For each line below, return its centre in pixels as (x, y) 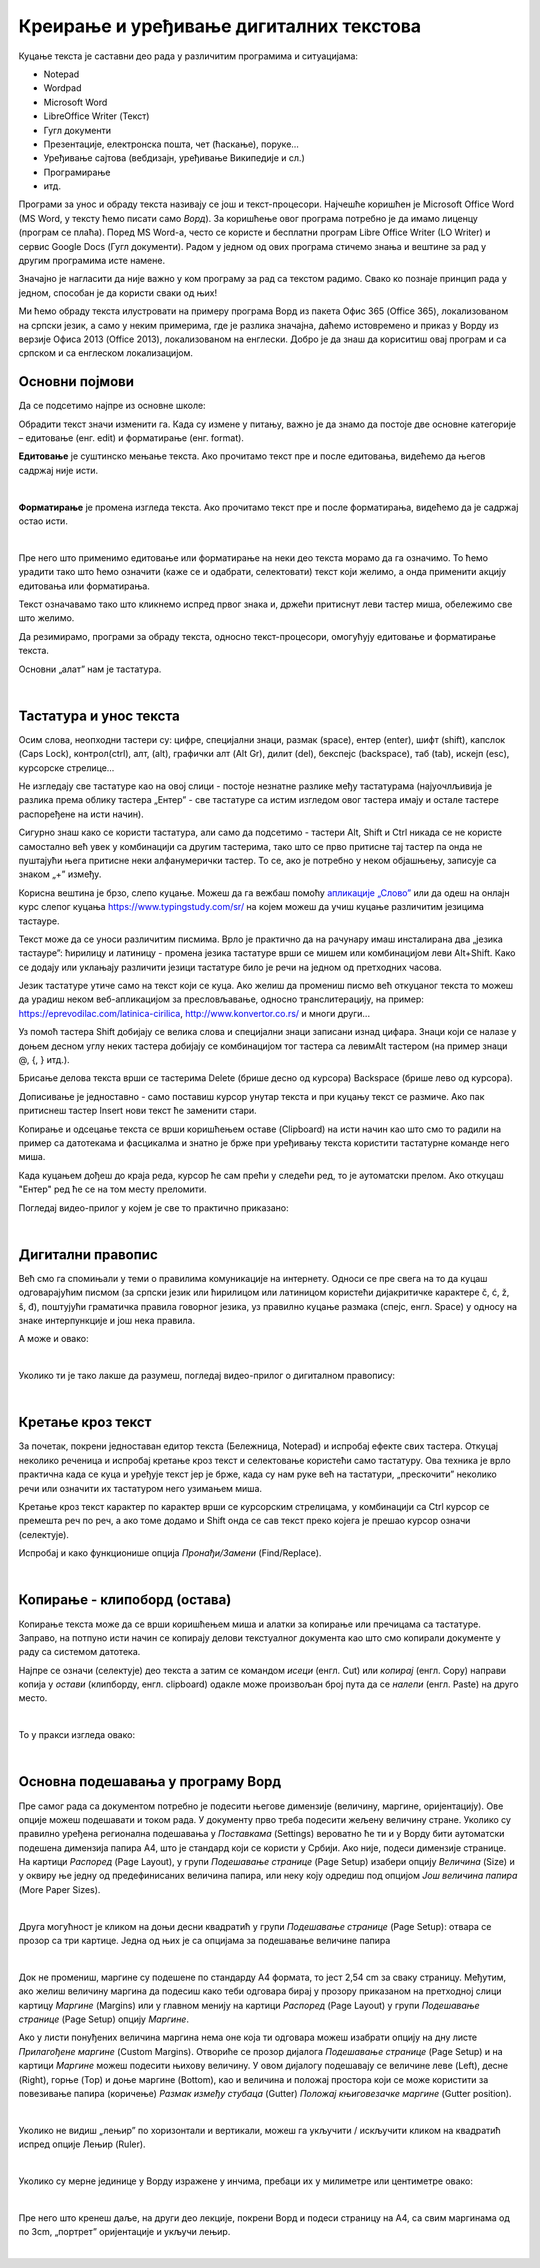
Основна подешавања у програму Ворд (150, 1781)
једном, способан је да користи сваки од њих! (118, 292)
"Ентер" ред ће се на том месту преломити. (112, 1189)
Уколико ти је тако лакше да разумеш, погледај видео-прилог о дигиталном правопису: (206, 1376)
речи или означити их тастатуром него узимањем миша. (140, 1488)
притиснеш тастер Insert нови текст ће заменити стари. (137, 1111)
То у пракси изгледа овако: (76, 1735)
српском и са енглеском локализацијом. (106, 353)
